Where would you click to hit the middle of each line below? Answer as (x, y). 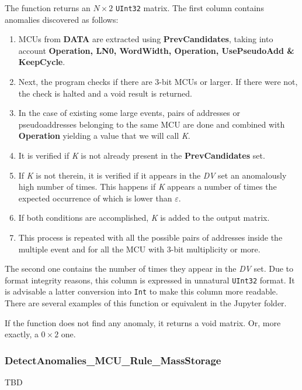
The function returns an (48, 8)
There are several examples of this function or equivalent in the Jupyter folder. (146, 303)
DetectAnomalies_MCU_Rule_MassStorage (113, 360)
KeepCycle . (42, 62)
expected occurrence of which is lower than (95, 198)
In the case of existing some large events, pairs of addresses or (129, 113)
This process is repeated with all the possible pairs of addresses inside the (150, 237)
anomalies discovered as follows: (62, 19)
